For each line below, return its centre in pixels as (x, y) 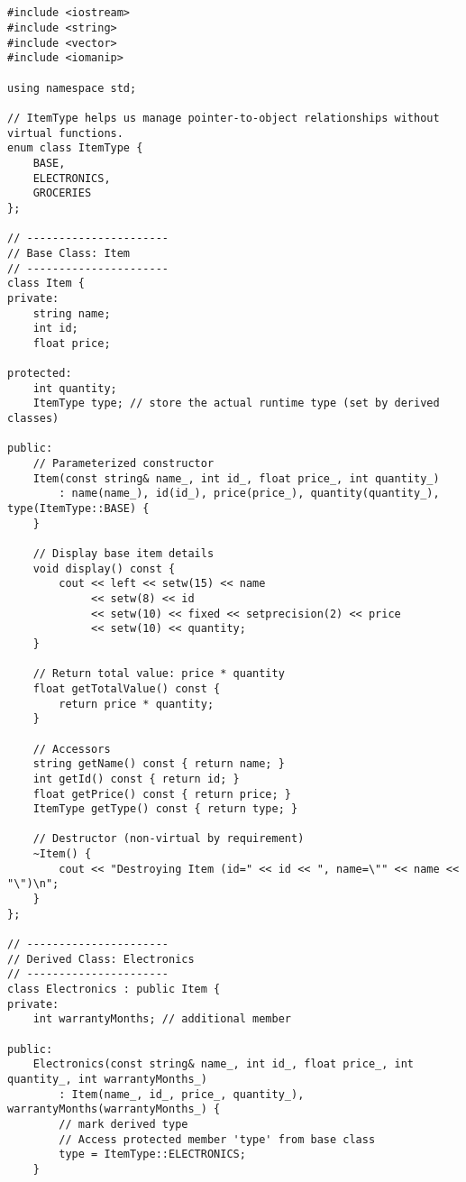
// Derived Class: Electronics (101, 959)
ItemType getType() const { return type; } (165, 809)
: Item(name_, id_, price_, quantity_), (182, 1094)
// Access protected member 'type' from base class (217, 1139)
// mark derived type (123, 1124)
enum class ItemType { (75, 148)
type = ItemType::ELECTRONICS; (152, 1155)
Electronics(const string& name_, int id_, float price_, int (224, 1064)
